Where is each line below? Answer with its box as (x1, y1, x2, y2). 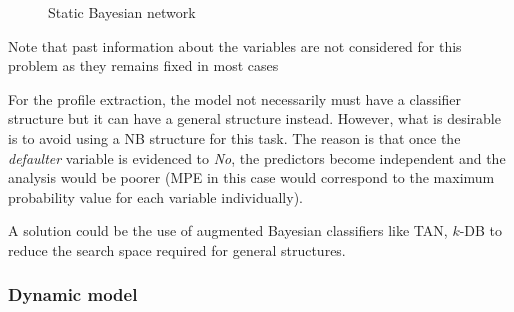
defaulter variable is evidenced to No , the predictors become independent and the (8, 147, 506, 168)
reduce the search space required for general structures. (8, 239, 346, 260)
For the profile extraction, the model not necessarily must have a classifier (8, 88, 462, 109)
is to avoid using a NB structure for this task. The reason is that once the (8, 127, 461, 148)
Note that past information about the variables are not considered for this (8, 35, 462, 56)
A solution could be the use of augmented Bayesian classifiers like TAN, (8, 220, 448, 241)
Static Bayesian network (48, 2, 196, 22)
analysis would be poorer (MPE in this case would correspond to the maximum (8, 167, 495, 188)
